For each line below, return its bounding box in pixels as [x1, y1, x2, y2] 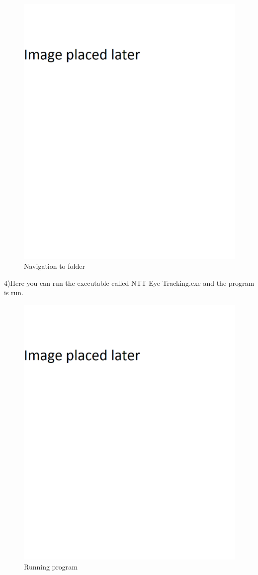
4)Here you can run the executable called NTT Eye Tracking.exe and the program [4, 277, 255, 288]
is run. [4, 287, 24, 298]
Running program [24, 561, 78, 572]
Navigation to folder [24, 260, 85, 271]
